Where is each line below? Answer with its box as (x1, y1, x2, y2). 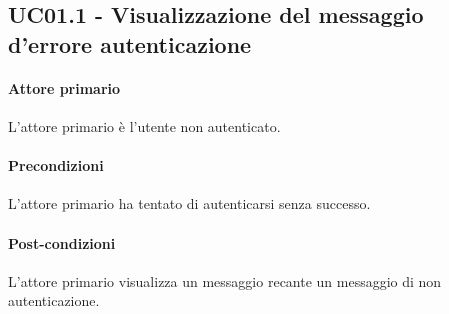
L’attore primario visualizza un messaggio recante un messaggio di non (8, 270, 442, 291)
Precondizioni (8, 155, 104, 176)
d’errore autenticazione (8, 28, 252, 59)
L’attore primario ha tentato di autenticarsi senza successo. (8, 193, 371, 214)
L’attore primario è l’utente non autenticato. (8, 115, 281, 136)
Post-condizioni (8, 232, 116, 253)
